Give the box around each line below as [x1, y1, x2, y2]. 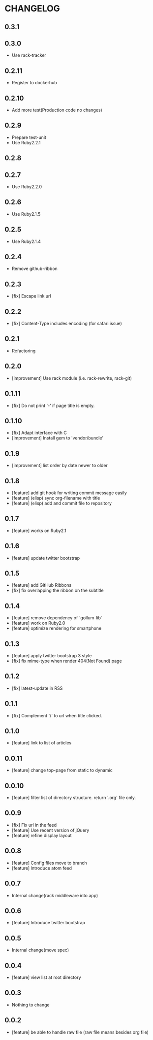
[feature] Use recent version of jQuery [11, 827, 90, 833]
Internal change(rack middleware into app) [11, 892, 98, 898]
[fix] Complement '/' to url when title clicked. [11, 712, 102, 718]
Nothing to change [11, 1002, 50, 1007]
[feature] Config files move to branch [11, 860, 87, 866]
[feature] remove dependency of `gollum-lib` [11, 615, 102, 621]
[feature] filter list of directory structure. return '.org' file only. [11, 795, 136, 801]
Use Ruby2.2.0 [11, 184, 42, 190]
